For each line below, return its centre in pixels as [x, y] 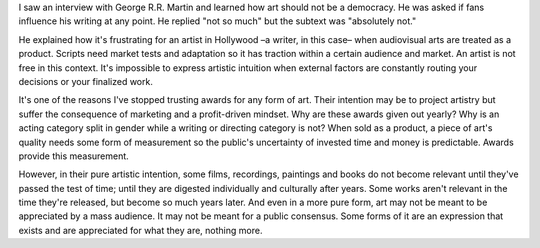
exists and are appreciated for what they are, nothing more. [140, 230]
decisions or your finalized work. [86, 81]
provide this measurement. [73, 156]
